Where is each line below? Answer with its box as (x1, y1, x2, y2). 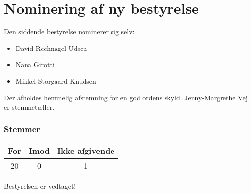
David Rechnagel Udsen (15, 43, 87, 53)
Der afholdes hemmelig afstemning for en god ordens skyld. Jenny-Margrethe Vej (4, 92, 248, 102)
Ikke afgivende (57, 145, 114, 156)
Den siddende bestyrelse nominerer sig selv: (4, 26, 135, 37)
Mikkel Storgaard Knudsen (15, 75, 96, 86)
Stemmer (4, 122, 41, 135)
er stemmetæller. (4, 102, 55, 112)
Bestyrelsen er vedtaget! (4, 180, 76, 191)
